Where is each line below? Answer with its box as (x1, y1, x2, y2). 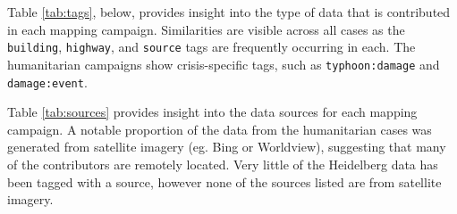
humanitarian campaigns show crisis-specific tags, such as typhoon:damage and (7, 54, 440, 73)
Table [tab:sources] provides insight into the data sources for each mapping (7, 103, 418, 121)
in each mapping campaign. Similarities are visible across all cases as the (7, 20, 405, 38)
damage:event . (7, 72, 88, 91)
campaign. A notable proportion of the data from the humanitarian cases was (7, 119, 432, 138)
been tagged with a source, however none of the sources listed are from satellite (7, 172, 442, 191)
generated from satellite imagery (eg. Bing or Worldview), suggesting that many (7, 137, 446, 156)
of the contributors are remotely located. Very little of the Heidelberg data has (7, 154, 438, 173)
